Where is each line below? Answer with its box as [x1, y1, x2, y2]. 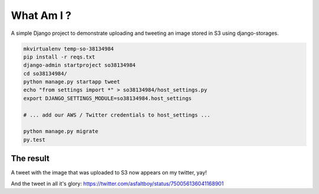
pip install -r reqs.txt [23, 53, 96, 60]
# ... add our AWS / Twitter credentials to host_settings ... [23, 111, 211, 118]
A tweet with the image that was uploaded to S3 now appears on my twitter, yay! [11, 169, 207, 176]
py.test [23, 136, 45, 143]
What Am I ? [11, 9, 71, 22]
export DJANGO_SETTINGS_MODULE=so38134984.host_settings [23, 95, 192, 102]
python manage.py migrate [23, 128, 99, 135]
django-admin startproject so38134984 [23, 62, 136, 69]
